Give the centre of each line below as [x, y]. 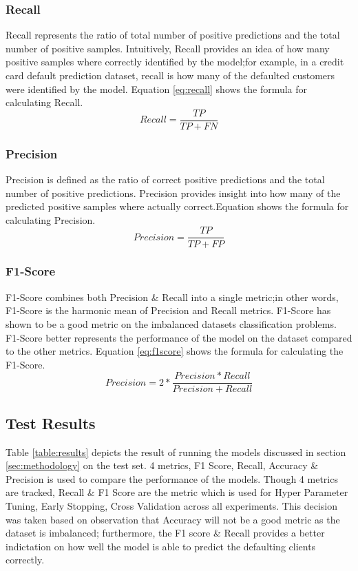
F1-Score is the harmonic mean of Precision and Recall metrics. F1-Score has [168, 310]
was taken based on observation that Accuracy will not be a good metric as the [173, 519]
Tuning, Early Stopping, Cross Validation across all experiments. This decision [171, 505]
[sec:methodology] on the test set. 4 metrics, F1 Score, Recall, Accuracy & [162, 465]
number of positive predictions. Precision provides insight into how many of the [173, 193]
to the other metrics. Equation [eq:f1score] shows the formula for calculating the [175, 351]
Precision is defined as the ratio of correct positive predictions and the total [165, 179]
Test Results [51, 423]
